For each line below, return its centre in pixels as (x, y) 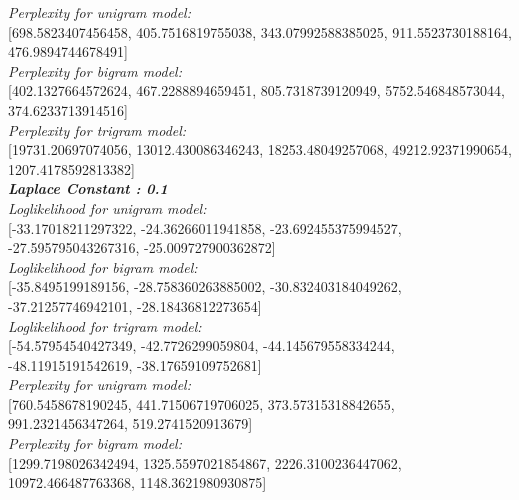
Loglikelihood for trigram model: (105, 325)
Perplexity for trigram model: (97, 129)
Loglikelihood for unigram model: (107, 207)
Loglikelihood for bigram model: (103, 266)
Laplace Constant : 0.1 (88, 188)
